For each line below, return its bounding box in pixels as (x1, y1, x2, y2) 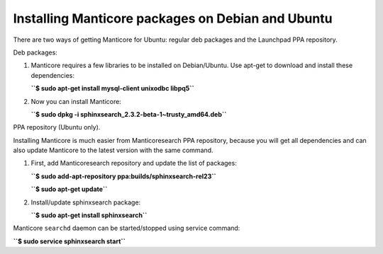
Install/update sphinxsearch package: (30, 198, 141, 207)
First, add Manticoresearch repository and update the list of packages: (30, 159, 237, 168)
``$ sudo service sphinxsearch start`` (13, 237, 126, 246)
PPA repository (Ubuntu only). (13, 123, 101, 132)
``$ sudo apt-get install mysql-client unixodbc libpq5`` (30, 84, 194, 93)
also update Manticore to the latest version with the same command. (13, 146, 213, 155)
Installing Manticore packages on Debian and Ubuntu (13, 11, 333, 26)
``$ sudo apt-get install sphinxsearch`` (30, 211, 148, 219)
